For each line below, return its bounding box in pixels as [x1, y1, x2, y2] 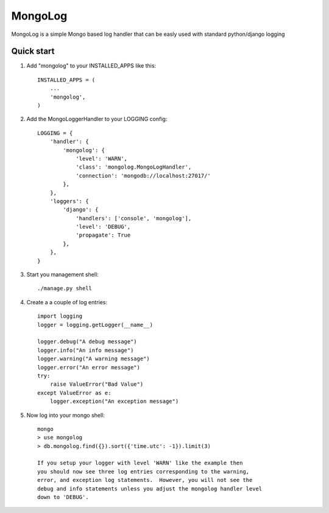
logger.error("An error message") [37, 364, 140, 371]
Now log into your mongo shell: [26, 411, 105, 419]
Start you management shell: [26, 271, 99, 278]
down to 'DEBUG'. [37, 494, 89, 501]
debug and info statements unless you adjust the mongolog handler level [37, 485, 263, 492]
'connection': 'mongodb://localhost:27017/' [76, 172, 211, 179]
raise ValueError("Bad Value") [49, 381, 144, 388]
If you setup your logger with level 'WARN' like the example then [37, 459, 243, 467]
